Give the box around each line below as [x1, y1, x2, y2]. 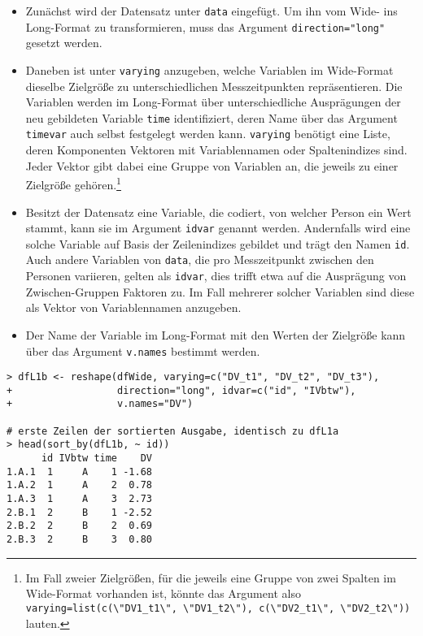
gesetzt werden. [25, 34, 102, 51]
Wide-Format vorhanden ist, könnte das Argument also [25, 585, 301, 602]
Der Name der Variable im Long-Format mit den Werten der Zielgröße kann [25, 326, 406, 343]
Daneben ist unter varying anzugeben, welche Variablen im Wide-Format [25, 61, 394, 78]
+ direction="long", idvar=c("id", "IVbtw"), [7, 384, 356, 396]
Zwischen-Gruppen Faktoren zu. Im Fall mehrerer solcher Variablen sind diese [25, 283, 415, 300]
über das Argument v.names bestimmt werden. [25, 342, 260, 359]
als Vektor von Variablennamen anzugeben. [25, 299, 242, 316]
